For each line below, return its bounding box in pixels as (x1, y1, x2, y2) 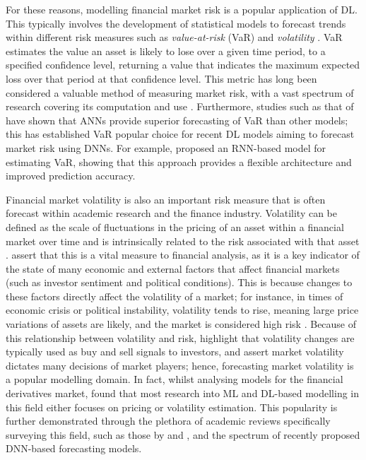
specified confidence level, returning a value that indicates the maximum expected (6, 57, 360, 72)
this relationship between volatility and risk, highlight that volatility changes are (6, 330, 355, 345)
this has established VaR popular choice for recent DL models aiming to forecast (6, 126, 355, 141)
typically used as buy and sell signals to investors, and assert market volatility (6, 344, 344, 359)
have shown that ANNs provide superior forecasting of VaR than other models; (6, 112, 348, 127)
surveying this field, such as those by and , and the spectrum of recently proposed (6, 427, 360, 442)
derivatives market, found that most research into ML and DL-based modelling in (6, 386, 360, 401)
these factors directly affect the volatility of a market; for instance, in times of (6, 288, 343, 303)
